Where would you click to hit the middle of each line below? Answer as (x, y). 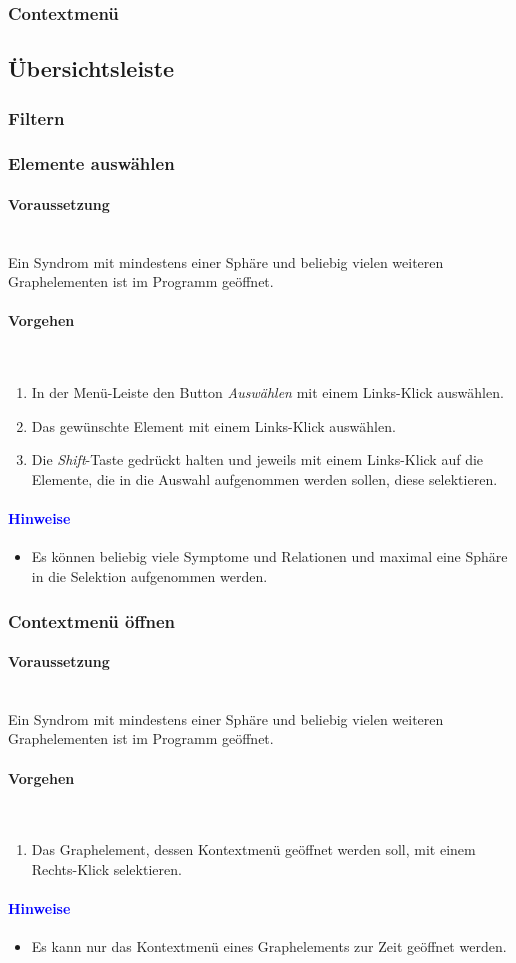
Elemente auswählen (91, 163)
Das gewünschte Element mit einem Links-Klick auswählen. (213, 425)
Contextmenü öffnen (91, 620)
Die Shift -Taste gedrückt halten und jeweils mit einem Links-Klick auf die (257, 459)
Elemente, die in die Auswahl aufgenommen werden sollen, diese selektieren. (264, 479)
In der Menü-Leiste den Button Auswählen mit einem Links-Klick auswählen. (267, 392)
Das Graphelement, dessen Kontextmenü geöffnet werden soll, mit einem (253, 849)
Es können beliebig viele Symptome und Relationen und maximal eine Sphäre (269, 556)
